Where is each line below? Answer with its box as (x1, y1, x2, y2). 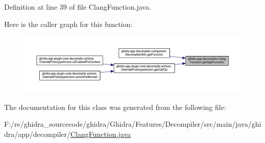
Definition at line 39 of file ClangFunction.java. (4, 2, 151, 12)
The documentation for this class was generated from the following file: (4, 101, 226, 112)
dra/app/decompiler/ (4, 128, 70, 139)
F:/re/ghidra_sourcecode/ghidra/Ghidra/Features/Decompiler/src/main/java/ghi (4, 119, 261, 129)
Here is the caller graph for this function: (4, 18, 133, 29)
